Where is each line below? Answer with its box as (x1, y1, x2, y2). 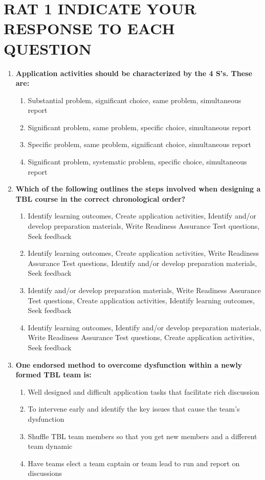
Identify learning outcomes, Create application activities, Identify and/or (28, 210, 256, 221)
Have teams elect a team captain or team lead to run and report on (28, 458, 240, 468)
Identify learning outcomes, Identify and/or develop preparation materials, (28, 322, 261, 332)
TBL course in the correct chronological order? (15, 193, 186, 204)
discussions (28, 468, 62, 478)
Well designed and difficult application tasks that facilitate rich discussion (28, 386, 259, 397)
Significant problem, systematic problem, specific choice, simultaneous (28, 156, 247, 167)
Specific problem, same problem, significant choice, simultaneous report (28, 139, 251, 150)
